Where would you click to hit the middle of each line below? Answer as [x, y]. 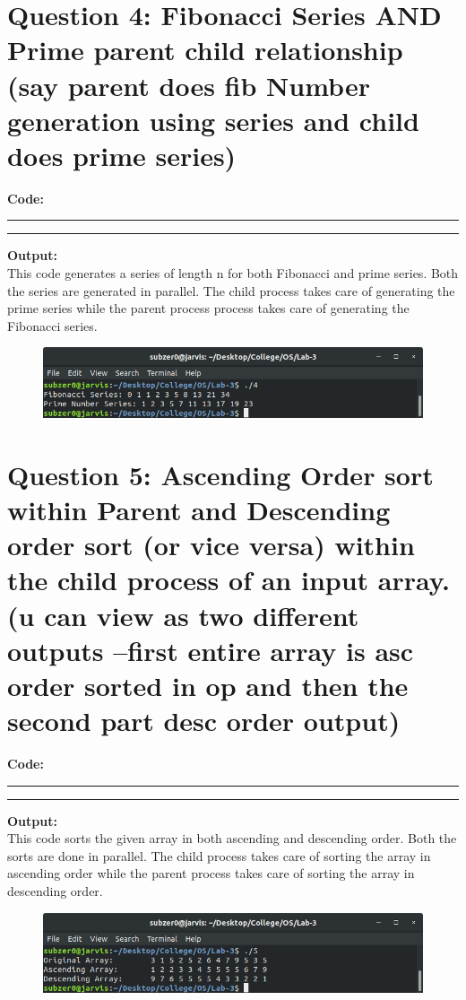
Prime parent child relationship [205, 50]
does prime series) [122, 155]
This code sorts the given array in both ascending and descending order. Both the [232, 838]
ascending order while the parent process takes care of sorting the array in [211, 873]
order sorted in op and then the [208, 685]
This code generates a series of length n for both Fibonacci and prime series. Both [233, 273]
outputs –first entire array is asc [211, 650]
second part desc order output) [204, 721]
